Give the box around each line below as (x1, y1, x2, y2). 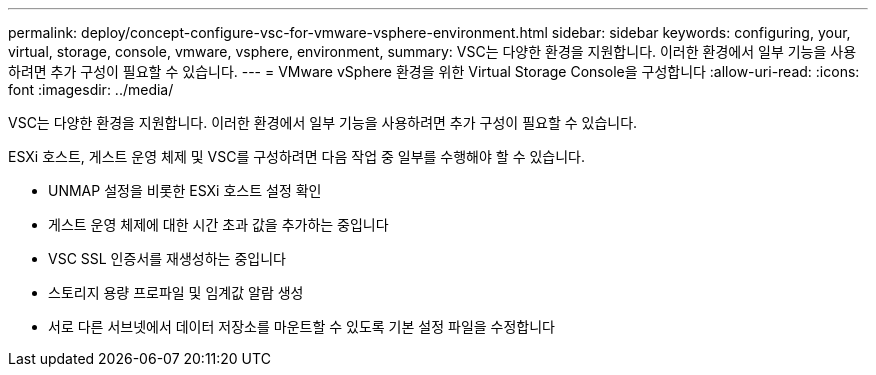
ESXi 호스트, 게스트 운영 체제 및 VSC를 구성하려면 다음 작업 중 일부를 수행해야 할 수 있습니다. (8, 148, 585, 165)
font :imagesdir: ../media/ (8, 81, 174, 98)
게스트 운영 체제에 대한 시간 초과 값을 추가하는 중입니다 (48, 216, 389, 233)
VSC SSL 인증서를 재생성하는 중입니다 (48, 250, 286, 267)
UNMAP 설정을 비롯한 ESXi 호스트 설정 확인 (48, 182, 322, 199)
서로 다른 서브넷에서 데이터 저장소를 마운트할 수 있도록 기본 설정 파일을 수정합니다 (48, 318, 555, 335)
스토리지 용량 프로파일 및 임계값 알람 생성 (48, 284, 304, 301)
